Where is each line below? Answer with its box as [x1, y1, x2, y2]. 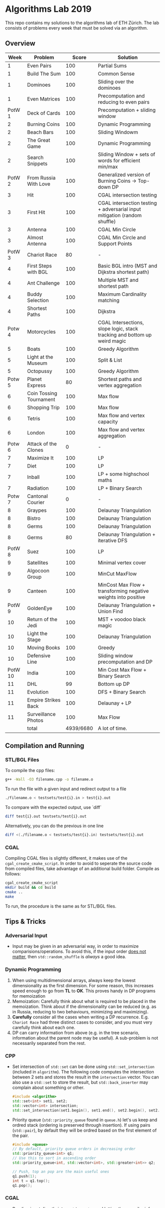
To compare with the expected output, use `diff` [5, 805, 102, 810]
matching [98, 297, 119, 303]
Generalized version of [98, 171, 151, 178]
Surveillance [27, 710, 56, 717]
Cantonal [27, 493, 48, 500]
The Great [27, 136, 51, 143]
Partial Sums [98, 62, 127, 69]
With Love [27, 180, 51, 187]
